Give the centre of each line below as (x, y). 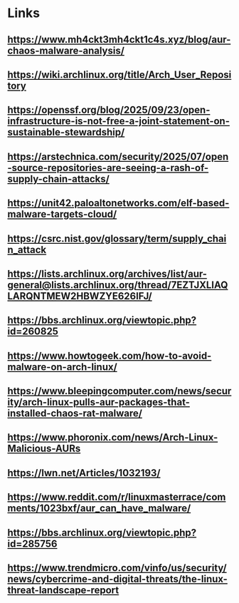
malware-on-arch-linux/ (62, 367)
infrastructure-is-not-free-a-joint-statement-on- (118, 122)
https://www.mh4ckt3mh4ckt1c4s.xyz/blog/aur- (119, 40)
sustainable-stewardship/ (66, 132)
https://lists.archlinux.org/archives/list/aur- (107, 273)
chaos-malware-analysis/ (66, 50)
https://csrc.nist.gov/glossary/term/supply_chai (117, 238)
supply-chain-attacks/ (59, 179)
